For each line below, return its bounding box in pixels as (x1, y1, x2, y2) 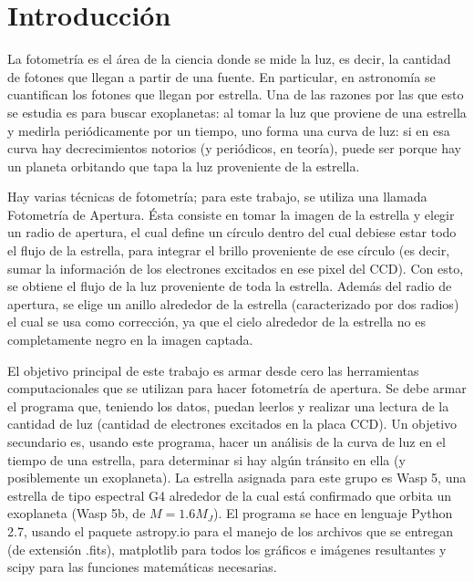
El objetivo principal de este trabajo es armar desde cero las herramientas (7, 360, 419, 379)
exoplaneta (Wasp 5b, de (7, 504, 146, 523)
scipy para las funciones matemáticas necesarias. (7, 557, 277, 577)
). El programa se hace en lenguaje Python (213, 504, 453, 523)
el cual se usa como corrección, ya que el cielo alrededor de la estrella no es (7, 312, 426, 331)
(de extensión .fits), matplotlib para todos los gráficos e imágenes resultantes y (7, 539, 447, 558)
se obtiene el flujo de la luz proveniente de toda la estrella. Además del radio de (7, 276, 452, 296)
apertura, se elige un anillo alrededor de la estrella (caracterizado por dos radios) (7, 294, 459, 313)
